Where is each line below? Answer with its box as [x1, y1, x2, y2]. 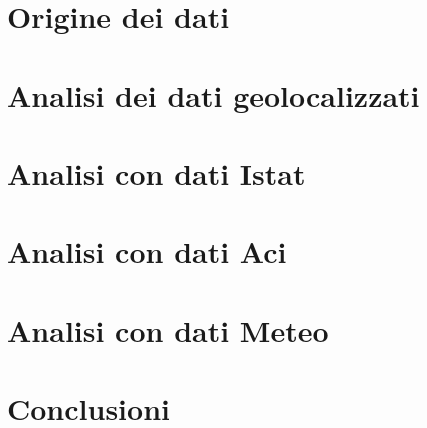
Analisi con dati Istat [7, 152, 306, 193]
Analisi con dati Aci [7, 231, 287, 272]
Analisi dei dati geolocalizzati [7, 74, 420, 115]
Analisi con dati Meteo [7, 309, 329, 350]
